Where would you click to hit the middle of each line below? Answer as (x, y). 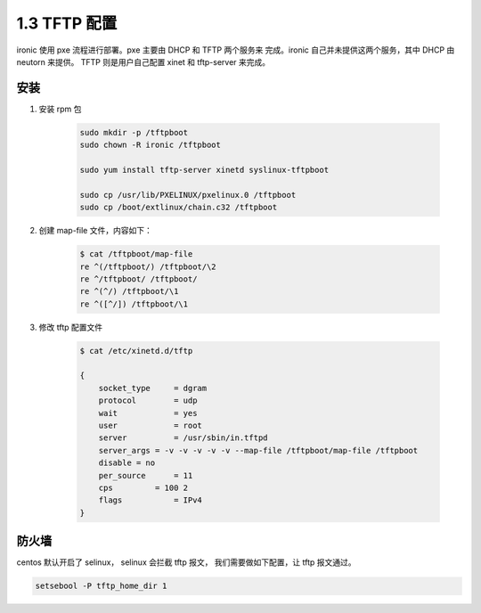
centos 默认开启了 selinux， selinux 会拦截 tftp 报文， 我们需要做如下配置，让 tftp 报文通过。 (186, 562)
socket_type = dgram (153, 388)
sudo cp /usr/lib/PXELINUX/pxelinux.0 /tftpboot (188, 195)
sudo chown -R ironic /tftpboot (151, 145)
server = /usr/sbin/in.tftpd (183, 438)
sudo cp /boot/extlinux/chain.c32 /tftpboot (179, 208)
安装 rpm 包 (60, 109)
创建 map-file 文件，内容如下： (96, 231)
